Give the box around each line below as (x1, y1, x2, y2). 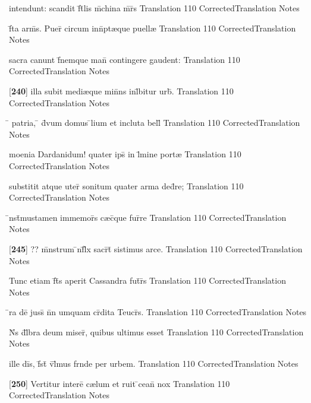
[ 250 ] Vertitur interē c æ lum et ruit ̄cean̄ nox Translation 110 (9, 377, 230, 389)
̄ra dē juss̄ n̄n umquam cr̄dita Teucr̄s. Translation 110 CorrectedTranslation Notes (9, 306, 307, 318)
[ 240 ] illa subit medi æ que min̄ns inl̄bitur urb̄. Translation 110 (9, 84, 234, 97)
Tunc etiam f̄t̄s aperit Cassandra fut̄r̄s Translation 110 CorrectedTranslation (9, 274, 286, 287)
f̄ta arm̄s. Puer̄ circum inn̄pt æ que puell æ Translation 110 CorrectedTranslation (9, 21, 296, 34)
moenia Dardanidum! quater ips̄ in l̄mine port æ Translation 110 (9, 148, 241, 160)
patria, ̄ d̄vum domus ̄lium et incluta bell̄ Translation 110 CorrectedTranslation (11, 116, 300, 129)
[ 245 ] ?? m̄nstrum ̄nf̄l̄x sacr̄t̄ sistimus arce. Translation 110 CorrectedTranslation (9, 242, 303, 255)
